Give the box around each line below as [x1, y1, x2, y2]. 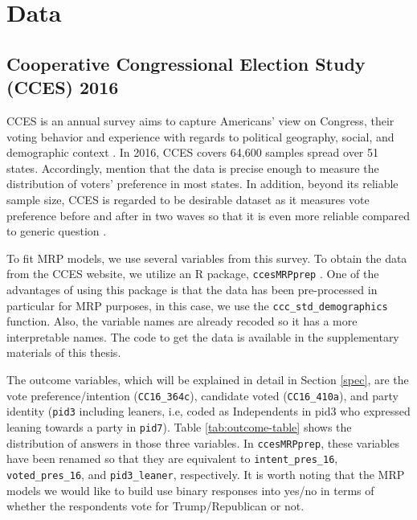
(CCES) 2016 [6, 75, 119, 100]
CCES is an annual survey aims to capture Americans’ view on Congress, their [6, 112, 395, 129]
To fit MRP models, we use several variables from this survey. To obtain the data [6, 249, 407, 266]
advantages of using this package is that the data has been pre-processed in [6, 280, 378, 297]
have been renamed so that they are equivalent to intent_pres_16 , [6, 450, 338, 467]
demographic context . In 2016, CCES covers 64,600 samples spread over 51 [6, 144, 379, 161]
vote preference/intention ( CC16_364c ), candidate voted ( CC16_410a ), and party [6, 387, 399, 403]
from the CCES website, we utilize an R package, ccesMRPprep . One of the [6, 265, 379, 282]
